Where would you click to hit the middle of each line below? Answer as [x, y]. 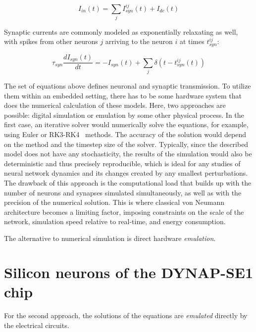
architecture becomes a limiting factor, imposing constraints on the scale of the [124, 212]
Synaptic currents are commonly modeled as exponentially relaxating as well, [121, 31]
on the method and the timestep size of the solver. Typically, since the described [126, 144]
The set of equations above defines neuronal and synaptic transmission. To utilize [128, 86]
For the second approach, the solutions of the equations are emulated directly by [126, 315]
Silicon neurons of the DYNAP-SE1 [129, 272]
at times [192, 41]
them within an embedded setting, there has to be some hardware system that [123, 95]
